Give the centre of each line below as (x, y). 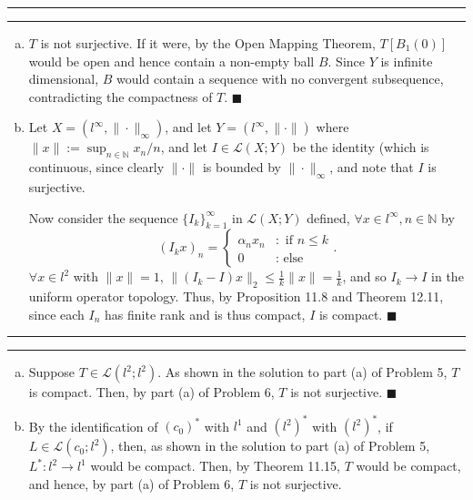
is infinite (407, 61)
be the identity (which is (361, 147)
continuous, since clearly (96, 167)
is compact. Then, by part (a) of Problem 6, (151, 392)
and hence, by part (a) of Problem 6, (131, 484)
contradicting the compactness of (121, 96)
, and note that (372, 167)
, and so (364, 276)
